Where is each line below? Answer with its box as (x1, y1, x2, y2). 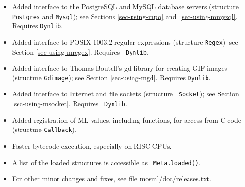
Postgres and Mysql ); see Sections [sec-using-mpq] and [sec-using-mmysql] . (12, 11, 238, 21)
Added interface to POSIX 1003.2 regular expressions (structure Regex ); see (12, 37, 238, 47)
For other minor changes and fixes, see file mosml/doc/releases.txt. (12, 173, 211, 184)
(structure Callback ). (12, 124, 76, 134)
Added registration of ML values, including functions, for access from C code (12, 114, 241, 125)
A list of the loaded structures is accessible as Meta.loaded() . (12, 157, 201, 167)
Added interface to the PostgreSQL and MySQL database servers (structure (12, 1, 239, 11)
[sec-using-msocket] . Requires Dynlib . (12, 98, 127, 109)
